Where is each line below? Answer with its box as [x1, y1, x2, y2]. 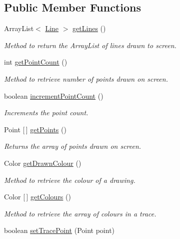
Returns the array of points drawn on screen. [4, 141, 141, 151]
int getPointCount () [4, 57, 67, 67]
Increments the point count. [4, 107, 88, 118]
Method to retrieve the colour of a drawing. [4, 174, 135, 185]
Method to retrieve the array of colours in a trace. [4, 208, 156, 218]
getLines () [72, 23, 106, 34]
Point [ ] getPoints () [4, 124, 66, 134]
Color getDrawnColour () [4, 157, 81, 168]
